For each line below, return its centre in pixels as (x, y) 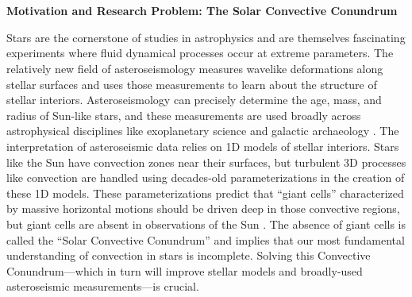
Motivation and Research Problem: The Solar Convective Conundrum (202, 11)
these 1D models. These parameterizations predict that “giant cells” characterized (205, 193)
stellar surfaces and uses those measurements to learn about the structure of (192, 84)
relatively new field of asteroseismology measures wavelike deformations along (195, 68)
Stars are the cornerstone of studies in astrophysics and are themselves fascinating (206, 37)
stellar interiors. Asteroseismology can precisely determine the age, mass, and (194, 100)
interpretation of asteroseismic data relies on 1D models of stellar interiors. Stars (203, 146)
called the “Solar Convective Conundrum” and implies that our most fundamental (206, 239)
